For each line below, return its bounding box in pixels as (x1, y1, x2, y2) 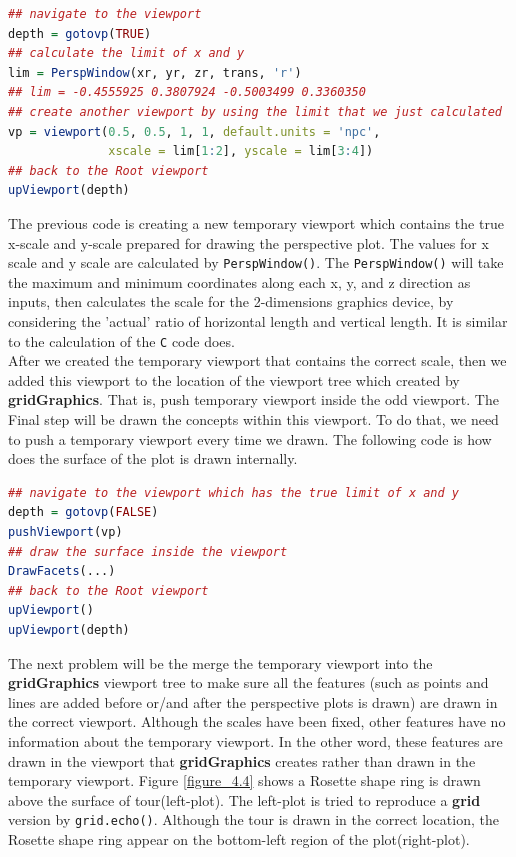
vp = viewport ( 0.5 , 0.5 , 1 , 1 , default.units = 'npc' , (8, 124, 381, 139)
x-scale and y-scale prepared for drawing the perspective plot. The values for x (8, 232, 489, 253)
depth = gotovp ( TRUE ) (8, 26, 152, 41)
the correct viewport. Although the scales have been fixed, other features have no (8, 711, 506, 732)
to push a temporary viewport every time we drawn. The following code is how (8, 428, 492, 449)
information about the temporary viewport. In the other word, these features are (8, 730, 503, 751)
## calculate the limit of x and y (8, 46, 245, 61)
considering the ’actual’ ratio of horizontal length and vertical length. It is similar (8, 310, 508, 331)
